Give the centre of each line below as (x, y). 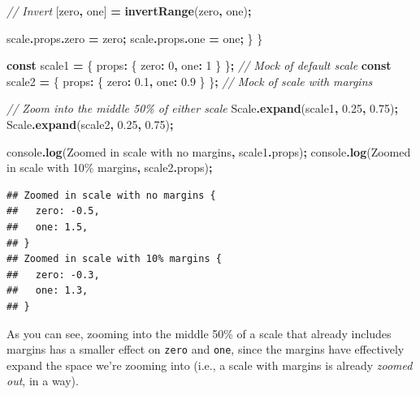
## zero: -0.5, (53, 211)
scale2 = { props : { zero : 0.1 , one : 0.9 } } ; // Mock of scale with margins (190, 81)
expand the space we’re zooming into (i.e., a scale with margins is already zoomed (210, 365)
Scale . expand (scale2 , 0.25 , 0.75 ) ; (90, 124)
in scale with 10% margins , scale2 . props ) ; (110, 167)
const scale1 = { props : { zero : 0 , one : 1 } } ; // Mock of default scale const (199, 65)
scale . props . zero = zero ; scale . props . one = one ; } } (135, 38)
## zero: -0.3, (53, 275)
